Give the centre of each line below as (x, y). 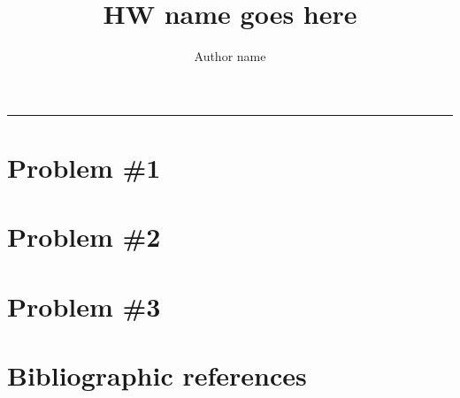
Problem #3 (84, 306)
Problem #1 (84, 167)
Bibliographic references (157, 375)
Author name (230, 56)
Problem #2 (84, 237)
